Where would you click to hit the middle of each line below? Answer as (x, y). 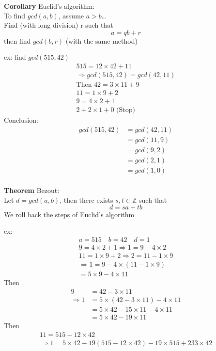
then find (17, 40)
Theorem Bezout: (32, 190)
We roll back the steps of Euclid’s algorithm (69, 215)
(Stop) (126, 110)
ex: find (15, 57)
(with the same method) (101, 40)
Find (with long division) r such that (59, 25)
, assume (71, 15)
